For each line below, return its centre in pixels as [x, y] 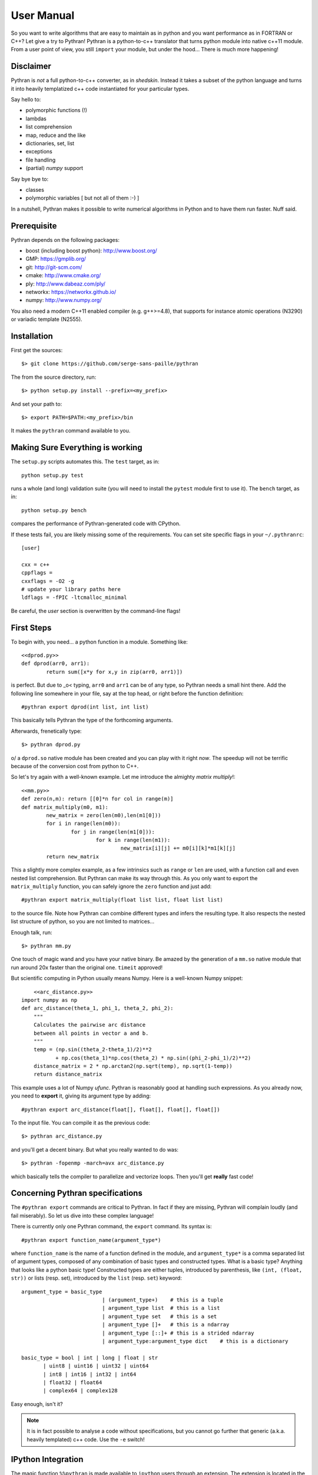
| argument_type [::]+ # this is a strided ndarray [178, 1333]
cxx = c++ [35, 564]
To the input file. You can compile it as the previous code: [80, 1123]
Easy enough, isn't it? [37, 1404]
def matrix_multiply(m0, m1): [65, 807]
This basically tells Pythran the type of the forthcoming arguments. [92, 720]
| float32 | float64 [73, 1382]
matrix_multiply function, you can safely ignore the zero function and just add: [111, 886]
